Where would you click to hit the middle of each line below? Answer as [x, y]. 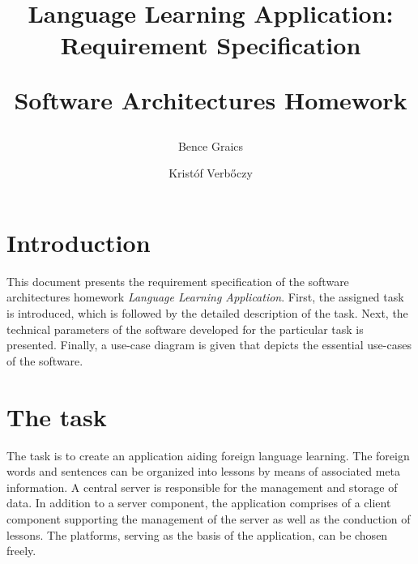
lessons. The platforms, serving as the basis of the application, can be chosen [197, 534]
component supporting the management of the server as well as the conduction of [209, 518]
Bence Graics [211, 145]
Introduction [79, 242]
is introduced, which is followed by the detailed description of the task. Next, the [207, 313]
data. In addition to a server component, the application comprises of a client [199, 503]
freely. [21, 551]
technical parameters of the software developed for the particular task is [185, 329]
